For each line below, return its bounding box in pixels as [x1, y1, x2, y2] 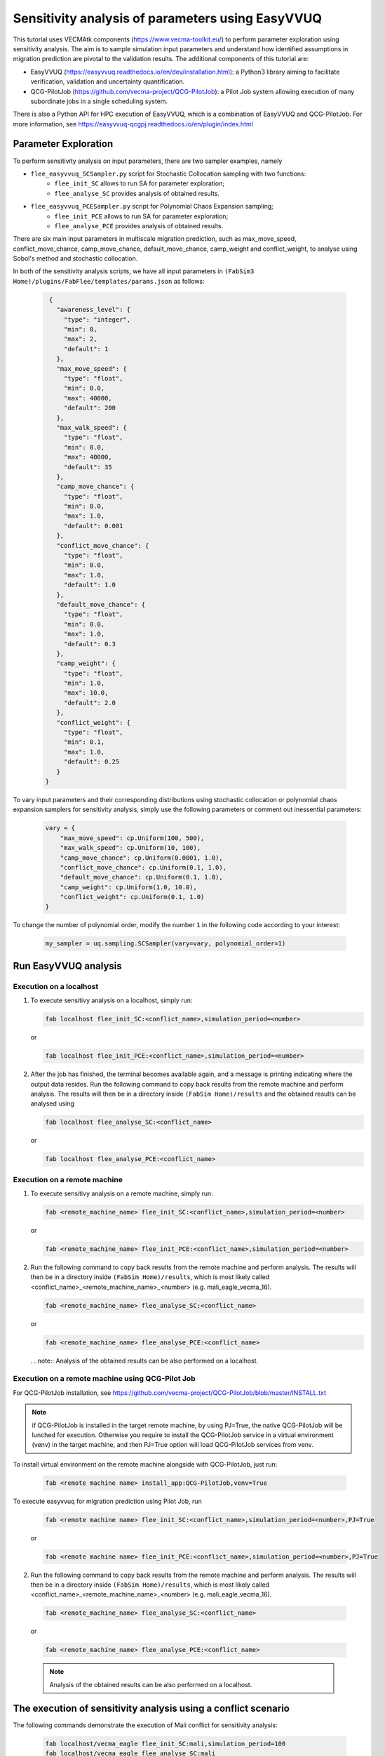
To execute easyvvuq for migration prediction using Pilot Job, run [13, 1497, 203, 1505]
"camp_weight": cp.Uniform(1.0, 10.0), [60, 883, 198, 891]
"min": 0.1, [63, 738, 105, 746]
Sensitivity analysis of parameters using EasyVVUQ [13, 11, 323, 26]
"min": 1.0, [63, 679, 105, 688]
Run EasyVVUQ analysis [13, 959, 122, 972]
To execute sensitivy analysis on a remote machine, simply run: [30, 1189, 213, 1198]
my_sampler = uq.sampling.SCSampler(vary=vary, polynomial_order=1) [45, 940, 286, 948]
